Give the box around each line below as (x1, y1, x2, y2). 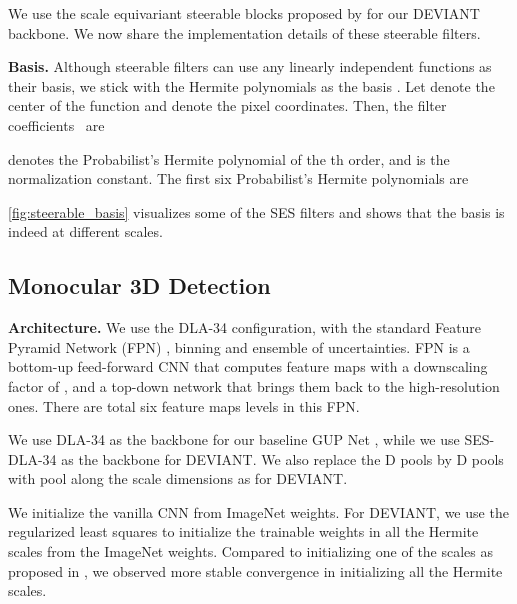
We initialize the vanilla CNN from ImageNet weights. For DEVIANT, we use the (8, 501, 509, 522)
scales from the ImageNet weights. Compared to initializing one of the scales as (8, 541, 494, 562)
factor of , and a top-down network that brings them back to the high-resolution (8, 375, 500, 396)
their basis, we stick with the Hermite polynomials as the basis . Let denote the (8, 75, 495, 96)
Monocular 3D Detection (8, 270, 271, 301)
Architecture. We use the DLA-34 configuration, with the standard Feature (8, 317, 482, 338)
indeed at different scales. (8, 221, 163, 242)
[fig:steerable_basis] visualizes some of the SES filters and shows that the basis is (8, 201, 505, 222)
